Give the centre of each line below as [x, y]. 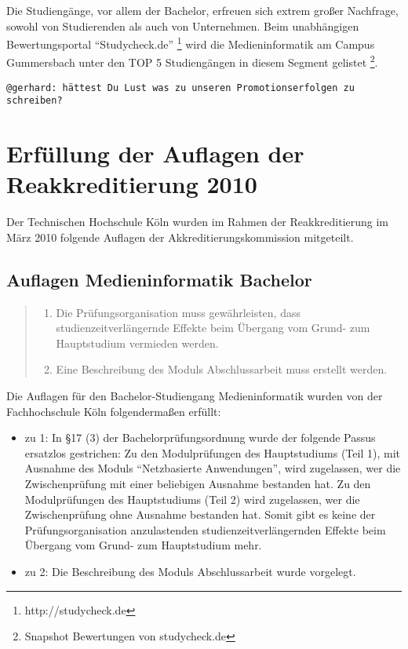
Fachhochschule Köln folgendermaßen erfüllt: [114, 411]
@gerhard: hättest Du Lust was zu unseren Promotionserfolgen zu [180, 88]
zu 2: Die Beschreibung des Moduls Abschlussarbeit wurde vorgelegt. [190, 572]
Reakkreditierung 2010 [132, 184]
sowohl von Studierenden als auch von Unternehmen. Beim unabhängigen [183, 26]
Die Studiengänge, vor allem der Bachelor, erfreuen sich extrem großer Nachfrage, [202, 10]
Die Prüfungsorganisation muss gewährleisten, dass [178, 312]
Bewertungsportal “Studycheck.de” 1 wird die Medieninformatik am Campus [191, 43]
